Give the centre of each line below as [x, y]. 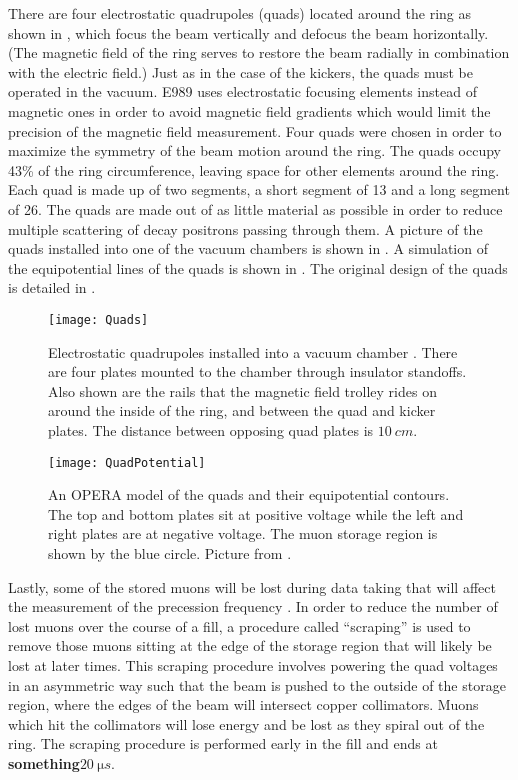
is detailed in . [52, 287]
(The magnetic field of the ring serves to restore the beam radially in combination [259, 52]
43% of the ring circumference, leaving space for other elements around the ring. [254, 169]
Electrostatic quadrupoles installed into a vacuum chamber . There [253, 351]
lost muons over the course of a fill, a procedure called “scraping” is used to [239, 625]
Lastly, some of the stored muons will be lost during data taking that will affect [252, 586]
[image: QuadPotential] [127, 462]
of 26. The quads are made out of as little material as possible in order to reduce [255, 208]
